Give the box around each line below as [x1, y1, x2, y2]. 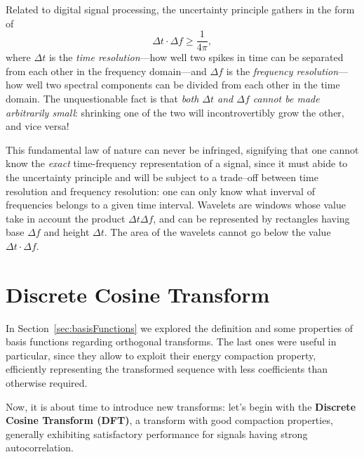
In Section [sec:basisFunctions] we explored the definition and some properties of [6, 320, 353, 335]
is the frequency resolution [226, 63, 339, 78]
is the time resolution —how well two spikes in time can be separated [48, 50, 344, 65]
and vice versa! [6, 119, 69, 133]
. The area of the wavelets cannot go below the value [104, 225, 331, 239]
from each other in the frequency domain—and [6, 63, 207, 78]
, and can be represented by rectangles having [153, 211, 350, 225]
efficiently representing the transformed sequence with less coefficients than [6, 362, 328, 376]
